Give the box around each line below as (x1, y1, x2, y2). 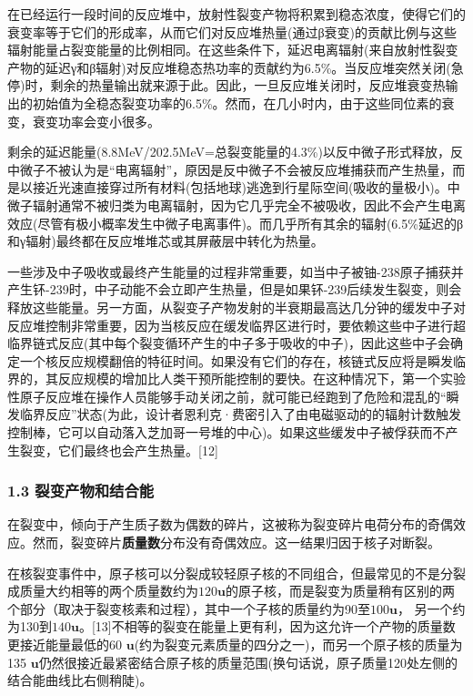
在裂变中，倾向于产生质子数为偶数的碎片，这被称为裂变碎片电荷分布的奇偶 (7, 515, 453, 534)
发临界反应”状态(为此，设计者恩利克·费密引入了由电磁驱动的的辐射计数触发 (7, 404, 461, 424)
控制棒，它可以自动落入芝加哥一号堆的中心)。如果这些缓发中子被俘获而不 (7, 423, 446, 442)
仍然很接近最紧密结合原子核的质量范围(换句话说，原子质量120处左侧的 (38, 652, 458, 671)
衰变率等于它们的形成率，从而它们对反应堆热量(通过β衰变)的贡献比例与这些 (7, 22, 458, 41)
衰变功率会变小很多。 (32, 111, 160, 130)
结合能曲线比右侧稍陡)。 (7, 670, 153, 690)
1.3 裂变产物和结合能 (7, 479, 155, 502)
